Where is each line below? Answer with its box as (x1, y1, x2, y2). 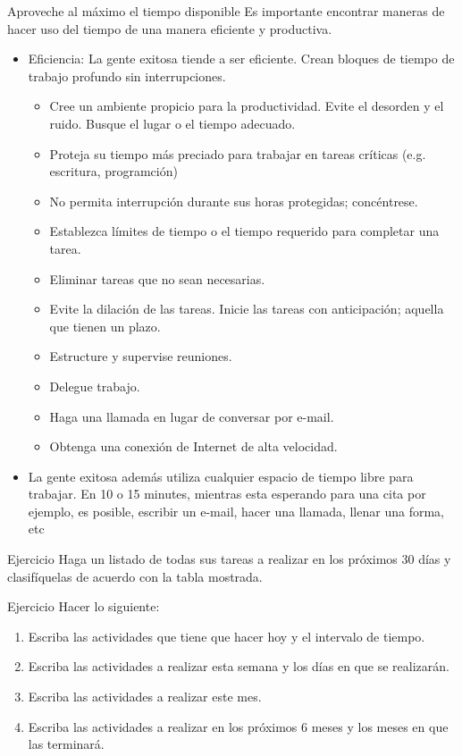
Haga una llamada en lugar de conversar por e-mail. (49, 407, 334, 425)
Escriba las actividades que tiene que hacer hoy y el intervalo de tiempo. (28, 626, 425, 645)
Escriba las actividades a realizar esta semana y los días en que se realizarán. (28, 657, 449, 676)
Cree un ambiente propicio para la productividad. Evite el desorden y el (49, 97, 444, 115)
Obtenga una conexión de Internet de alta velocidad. (49, 437, 338, 456)
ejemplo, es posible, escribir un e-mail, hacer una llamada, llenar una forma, (28, 501, 444, 520)
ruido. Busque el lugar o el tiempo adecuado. (49, 113, 296, 132)
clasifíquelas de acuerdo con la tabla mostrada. (7, 567, 263, 585)
